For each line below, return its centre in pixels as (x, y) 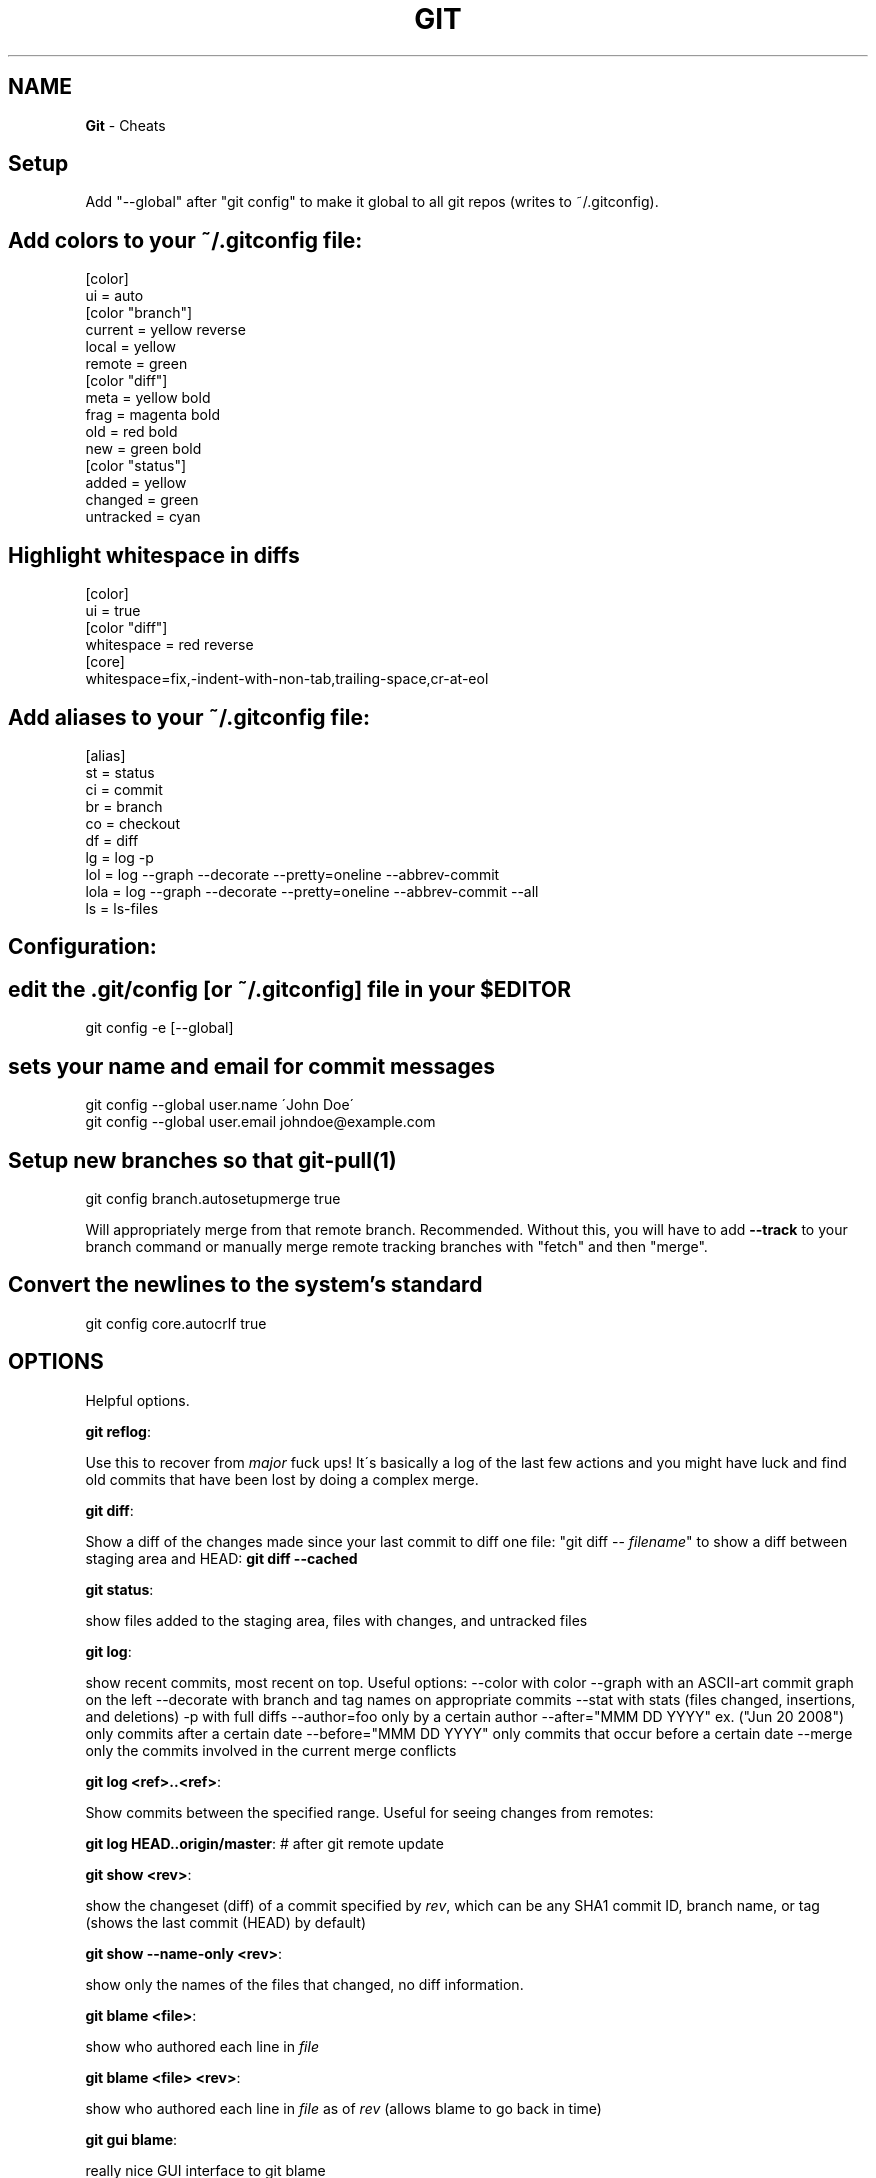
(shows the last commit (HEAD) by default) (225, 1922)
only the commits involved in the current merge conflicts (271, 1750)
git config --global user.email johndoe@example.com (260, 1122)
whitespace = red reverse (169, 645)
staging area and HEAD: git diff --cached (221, 1558)
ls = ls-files (122, 908)
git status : (119, 1589)
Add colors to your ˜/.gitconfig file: (185, 240)
